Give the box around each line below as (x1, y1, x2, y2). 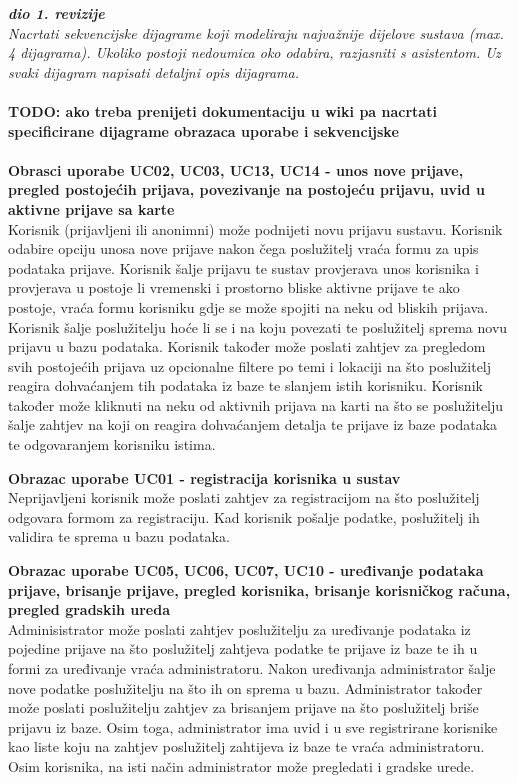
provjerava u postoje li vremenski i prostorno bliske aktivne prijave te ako (8, 277, 460, 298)
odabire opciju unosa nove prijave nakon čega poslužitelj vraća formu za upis (8, 238, 479, 259)
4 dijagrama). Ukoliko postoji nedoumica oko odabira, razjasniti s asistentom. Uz (8, 42, 501, 63)
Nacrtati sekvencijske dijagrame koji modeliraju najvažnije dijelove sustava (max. (8, 22, 504, 43)
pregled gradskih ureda (8, 599, 170, 620)
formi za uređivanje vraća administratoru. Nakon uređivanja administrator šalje (8, 658, 496, 678)
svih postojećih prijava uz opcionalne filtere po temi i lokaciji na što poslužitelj (8, 355, 492, 376)
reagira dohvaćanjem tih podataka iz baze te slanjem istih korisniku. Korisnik (8, 375, 483, 396)
